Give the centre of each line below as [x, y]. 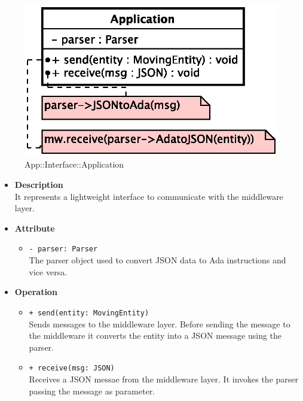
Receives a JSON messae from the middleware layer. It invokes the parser [164, 379]
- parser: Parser [63, 249]
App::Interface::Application [74, 164]
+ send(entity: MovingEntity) [89, 313]
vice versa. [48, 271]
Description [39, 185]
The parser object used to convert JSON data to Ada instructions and [157, 260]
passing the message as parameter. [92, 391]
